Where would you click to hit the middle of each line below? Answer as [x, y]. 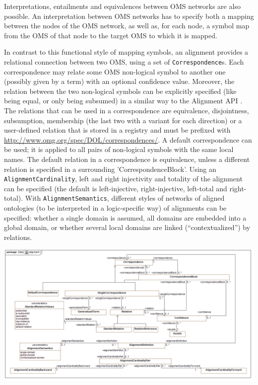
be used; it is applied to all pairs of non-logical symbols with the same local [119, 149]
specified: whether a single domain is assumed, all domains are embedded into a [125, 217]
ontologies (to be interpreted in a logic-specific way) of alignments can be [115, 208]
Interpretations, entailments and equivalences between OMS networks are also [122, 6]
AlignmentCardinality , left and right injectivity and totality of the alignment [123, 179]
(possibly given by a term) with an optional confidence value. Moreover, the [119, 81]
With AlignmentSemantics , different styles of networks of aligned [125, 198]
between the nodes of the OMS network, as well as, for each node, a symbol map [127, 26]
